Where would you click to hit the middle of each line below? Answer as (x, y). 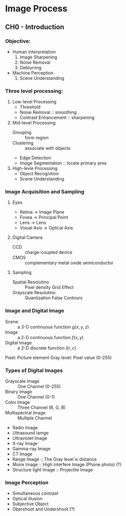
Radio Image (25, 428)
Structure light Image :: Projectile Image (52, 470)
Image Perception (27, 482)
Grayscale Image (22, 381)
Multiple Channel (35, 418)
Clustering (23, 143)
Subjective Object (30, 504)
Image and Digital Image (35, 311)
